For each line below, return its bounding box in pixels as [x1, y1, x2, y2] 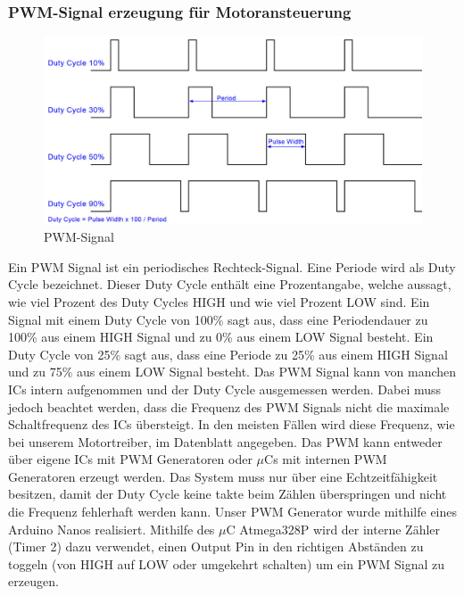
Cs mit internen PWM [264, 450, 387, 468]
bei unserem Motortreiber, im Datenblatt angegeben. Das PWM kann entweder [8, 432, 443, 451]
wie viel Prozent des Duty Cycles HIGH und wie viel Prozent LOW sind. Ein [8, 292, 430, 310]
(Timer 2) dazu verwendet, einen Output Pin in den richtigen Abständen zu [8, 537, 424, 556]
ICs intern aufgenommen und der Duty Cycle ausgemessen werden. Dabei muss [8, 379, 442, 398]
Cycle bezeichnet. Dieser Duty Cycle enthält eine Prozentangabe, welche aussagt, [8, 275, 452, 294]
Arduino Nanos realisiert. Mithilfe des [8, 519, 215, 538]
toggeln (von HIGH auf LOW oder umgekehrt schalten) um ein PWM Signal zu [8, 554, 445, 573]
